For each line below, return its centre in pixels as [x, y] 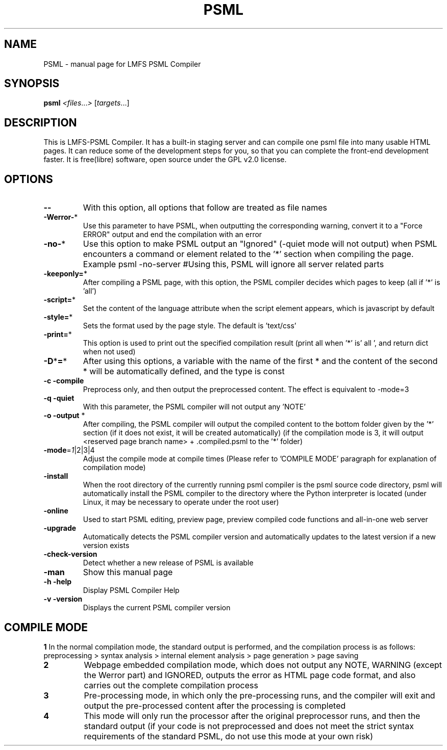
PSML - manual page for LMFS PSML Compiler [122, 64]
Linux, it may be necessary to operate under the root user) [181, 502]
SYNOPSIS [32, 84]
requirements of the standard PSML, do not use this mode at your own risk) [228, 736]
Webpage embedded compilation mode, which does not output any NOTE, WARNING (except [263, 665]
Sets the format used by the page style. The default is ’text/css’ [190, 326]
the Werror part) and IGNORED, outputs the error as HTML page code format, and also [250, 675]
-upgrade [60, 528]
